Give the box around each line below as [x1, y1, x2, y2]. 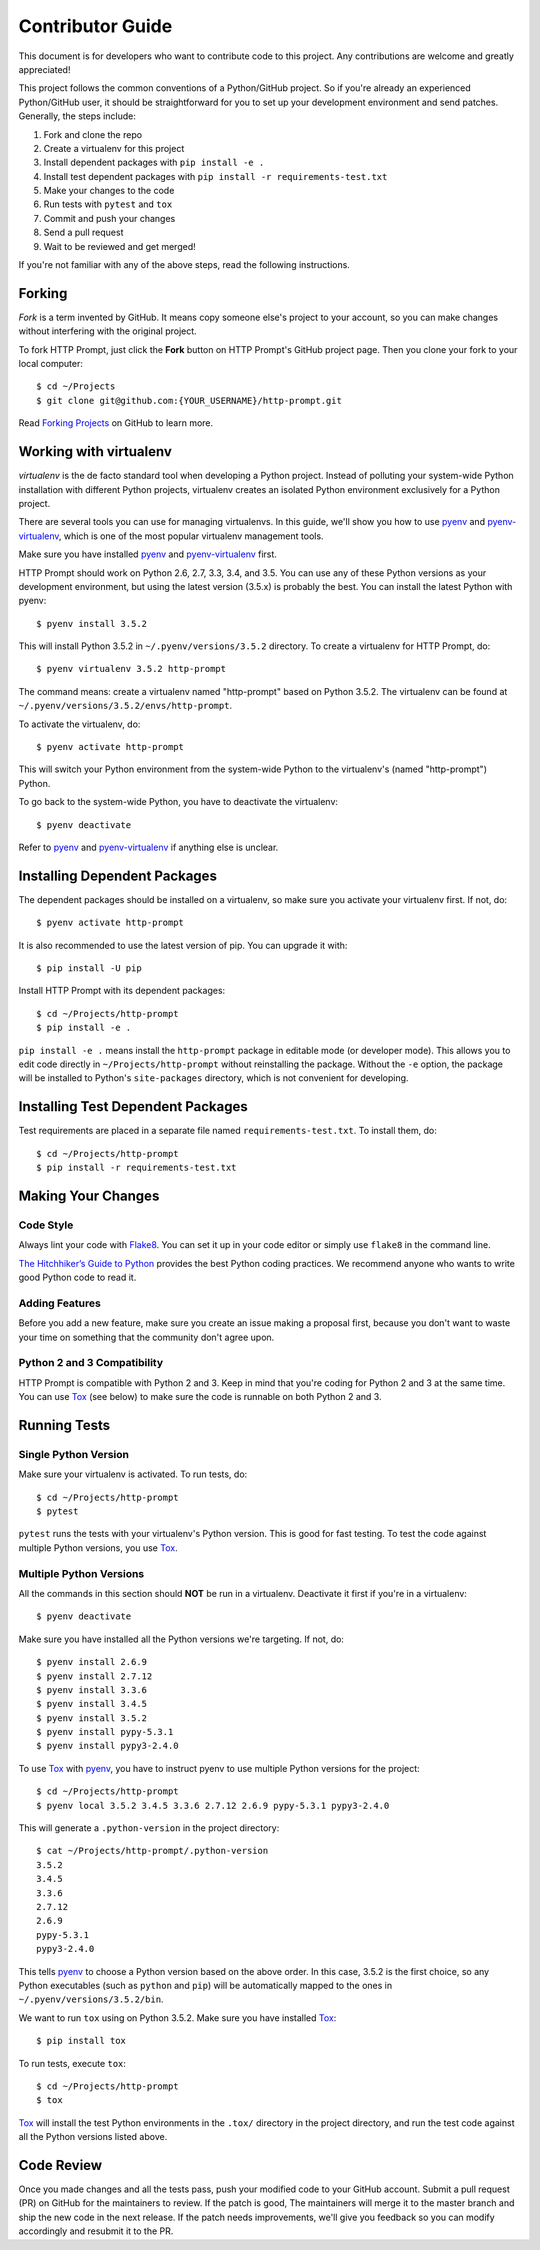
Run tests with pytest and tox [43, 198, 173, 210]
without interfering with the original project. [18, 325, 197, 337]
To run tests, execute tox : [18, 2057, 127, 2069]
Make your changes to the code [43, 185, 175, 197]
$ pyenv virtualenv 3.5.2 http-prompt [36, 663, 227, 675]
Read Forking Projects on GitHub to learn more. [18, 417, 214, 429]
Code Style [18, 1218, 74, 1232]
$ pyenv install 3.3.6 [36, 1684, 148, 1695]
